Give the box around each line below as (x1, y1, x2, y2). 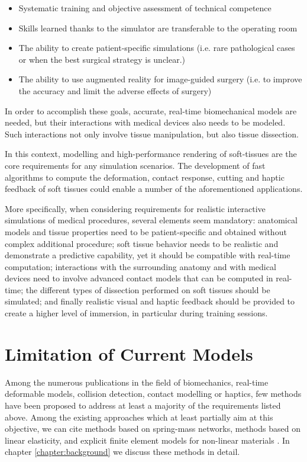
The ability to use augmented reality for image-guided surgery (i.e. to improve (18, 73, 302, 85)
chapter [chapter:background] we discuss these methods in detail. (5, 445, 240, 458)
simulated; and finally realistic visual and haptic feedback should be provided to (5, 295, 295, 307)
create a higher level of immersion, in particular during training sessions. (5, 307, 268, 319)
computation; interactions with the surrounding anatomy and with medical (5, 260, 276, 272)
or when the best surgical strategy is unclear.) (18, 53, 186, 65)
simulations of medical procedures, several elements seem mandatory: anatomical (5, 214, 298, 226)
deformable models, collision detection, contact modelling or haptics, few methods (5, 387, 302, 400)
